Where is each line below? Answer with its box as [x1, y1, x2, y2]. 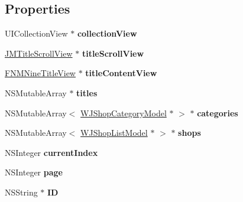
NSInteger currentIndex [5, 146, 98, 158]
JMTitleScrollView [5, 47, 73, 59]
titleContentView [85, 67, 157, 79]
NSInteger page [5, 166, 63, 178]
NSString [5, 185, 38, 198]
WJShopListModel [80, 126, 148, 139]
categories [197, 106, 238, 119]
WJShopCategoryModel [80, 106, 167, 119]
